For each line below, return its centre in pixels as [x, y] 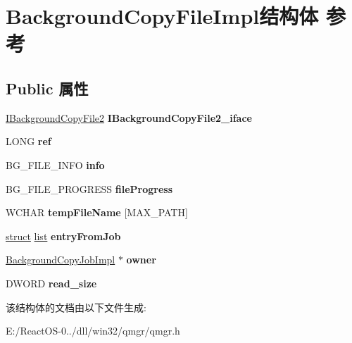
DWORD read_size [51, 283]
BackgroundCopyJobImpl [61, 260]
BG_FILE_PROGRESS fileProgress [89, 188]
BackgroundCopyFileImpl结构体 [162, 16]
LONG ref [29, 141]
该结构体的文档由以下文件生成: [76, 307]
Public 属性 [47, 88]
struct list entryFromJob [63, 236]
